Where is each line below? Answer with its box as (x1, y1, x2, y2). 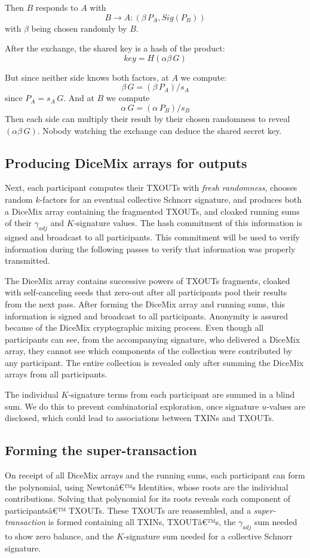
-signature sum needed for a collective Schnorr (124, 530, 293, 542)
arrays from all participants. (5, 368, 108, 380)
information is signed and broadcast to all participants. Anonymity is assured (5, 309, 288, 322)
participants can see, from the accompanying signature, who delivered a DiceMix (5, 333, 300, 345)
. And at (63, 92, 94, 104)
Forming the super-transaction (5, 441, 197, 459)
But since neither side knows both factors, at (5, 71, 169, 83)
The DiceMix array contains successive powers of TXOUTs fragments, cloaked (5, 274, 290, 286)
